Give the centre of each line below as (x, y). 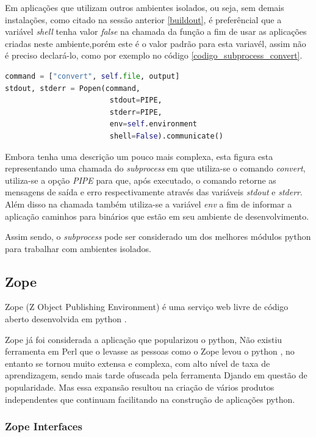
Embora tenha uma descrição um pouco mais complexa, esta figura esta (139, 156)
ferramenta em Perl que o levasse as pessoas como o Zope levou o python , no (150, 351)
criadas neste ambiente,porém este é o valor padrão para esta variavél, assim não (156, 43)
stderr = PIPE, (136, 112)
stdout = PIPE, (136, 100)
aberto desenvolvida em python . (66, 319)
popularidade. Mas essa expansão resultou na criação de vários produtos (140, 387)
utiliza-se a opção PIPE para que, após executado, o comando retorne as (141, 180)
